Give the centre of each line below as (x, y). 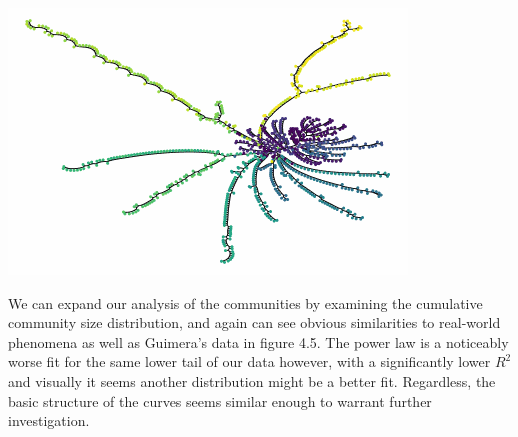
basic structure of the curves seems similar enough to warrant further (220, 400)
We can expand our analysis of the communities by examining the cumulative (245, 302)
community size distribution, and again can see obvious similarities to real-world (254, 322)
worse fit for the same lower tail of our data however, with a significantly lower (249, 361)
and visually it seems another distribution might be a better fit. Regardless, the (252, 380)
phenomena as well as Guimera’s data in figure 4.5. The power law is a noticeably (258, 341)
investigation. (49, 420)
